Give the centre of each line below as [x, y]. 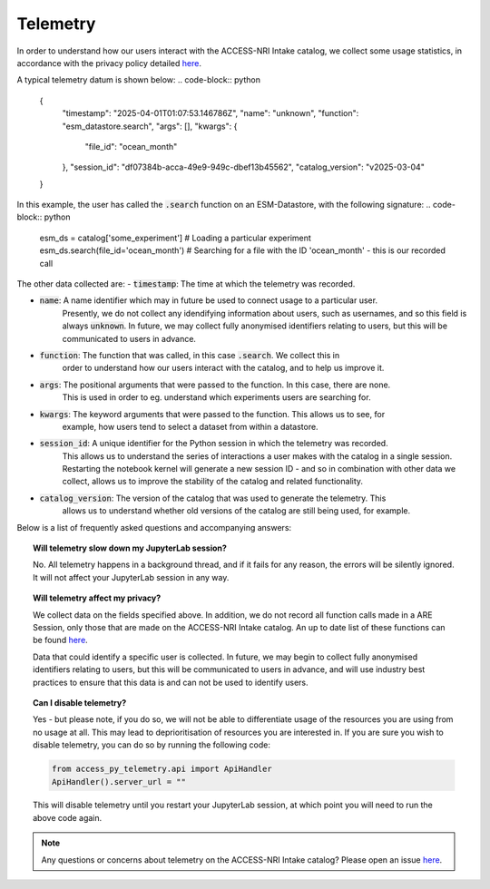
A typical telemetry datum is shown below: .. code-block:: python [138, 80]
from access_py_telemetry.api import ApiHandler [162, 769]
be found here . [60, 640]
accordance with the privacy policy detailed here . [109, 63]
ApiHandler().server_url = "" [118, 782]
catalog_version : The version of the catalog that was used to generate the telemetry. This [213, 498]
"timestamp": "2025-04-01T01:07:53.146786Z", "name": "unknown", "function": [211, 113]
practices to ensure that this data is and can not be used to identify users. [171, 682]
